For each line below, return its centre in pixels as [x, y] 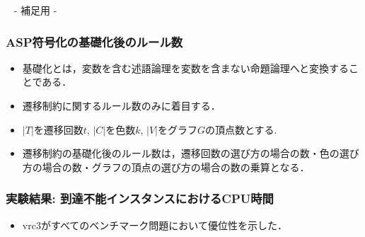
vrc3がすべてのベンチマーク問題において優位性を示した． [155, 225]
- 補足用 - [35, 10]
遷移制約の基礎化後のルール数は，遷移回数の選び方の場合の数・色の [181, 153]
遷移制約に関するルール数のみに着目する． [121, 105]
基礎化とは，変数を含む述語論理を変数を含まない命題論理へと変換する [186, 68]
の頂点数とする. [241, 129]
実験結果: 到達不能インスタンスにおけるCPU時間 [140, 198]
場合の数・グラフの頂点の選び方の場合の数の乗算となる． [176, 167]
